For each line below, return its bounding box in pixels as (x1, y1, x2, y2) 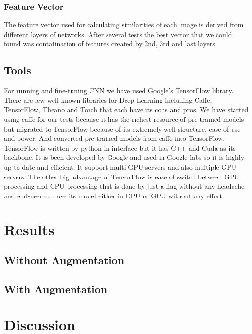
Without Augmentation (4, 253, 125, 268)
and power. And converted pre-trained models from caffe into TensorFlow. (4, 133, 225, 143)
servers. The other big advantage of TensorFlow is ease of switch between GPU (4, 171, 240, 181)
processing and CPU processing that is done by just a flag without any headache (4, 181, 245, 191)
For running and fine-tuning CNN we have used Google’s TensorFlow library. (4, 85, 234, 96)
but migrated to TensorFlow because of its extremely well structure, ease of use (4, 123, 241, 134)
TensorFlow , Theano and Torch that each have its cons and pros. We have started (4, 104, 249, 115)
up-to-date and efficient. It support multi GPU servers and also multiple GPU (4, 161, 237, 172)
